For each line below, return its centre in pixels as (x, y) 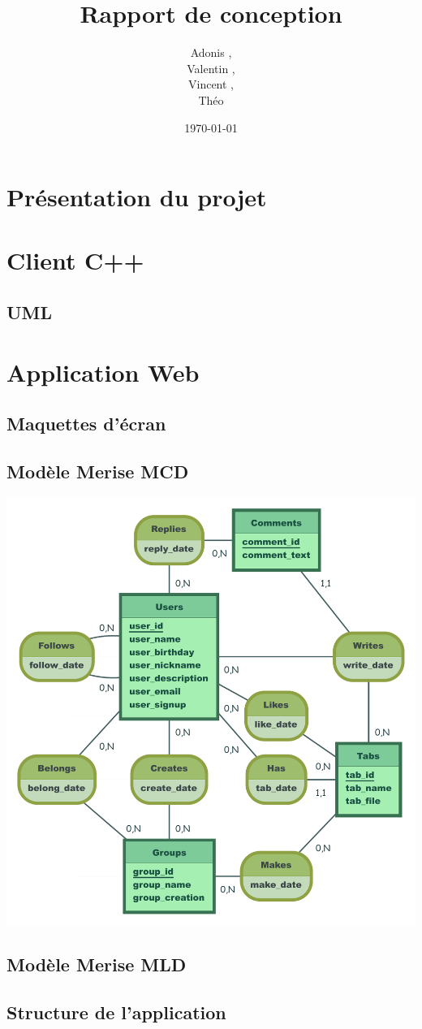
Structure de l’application (116, 1012)
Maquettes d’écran (86, 424)
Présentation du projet (137, 197)
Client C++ (75, 260)
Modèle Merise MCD (98, 471)
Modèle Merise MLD (97, 964)
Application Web (103, 372)
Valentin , (211, 68)
